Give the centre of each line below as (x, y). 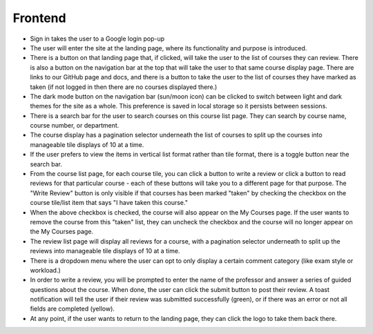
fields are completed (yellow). (73, 309)
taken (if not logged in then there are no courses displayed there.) (124, 87)
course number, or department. (75, 126)
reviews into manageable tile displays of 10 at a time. (105, 251)
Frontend (39, 18)
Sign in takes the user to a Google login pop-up (97, 39)
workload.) (46, 270)
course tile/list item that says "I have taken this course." (109, 203)
